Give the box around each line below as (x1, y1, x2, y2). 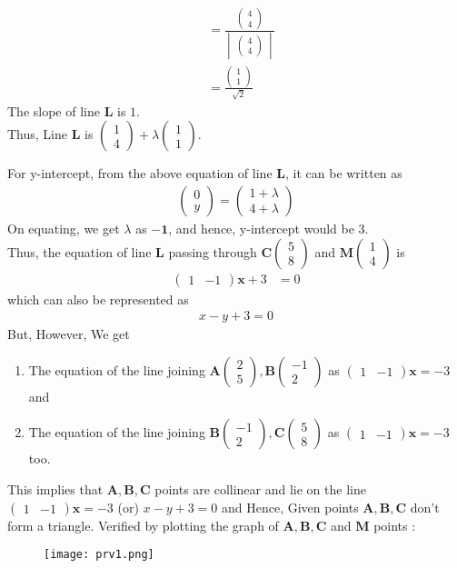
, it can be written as (284, 164, 402, 183)
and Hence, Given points (221, 497, 359, 516)
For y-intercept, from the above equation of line (7, 164, 273, 183)
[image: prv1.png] (44, 548, 154, 562)
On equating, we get (7, 218, 120, 237)
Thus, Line (7, 125, 67, 144)
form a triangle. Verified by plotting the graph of (7, 515, 279, 534)
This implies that (7, 479, 104, 498)
